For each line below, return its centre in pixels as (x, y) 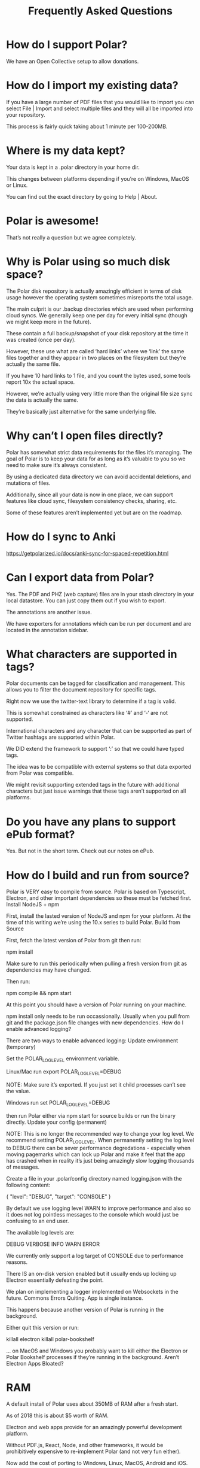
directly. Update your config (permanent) (57, 1122)
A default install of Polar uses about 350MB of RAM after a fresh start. (92, 1404)
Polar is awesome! (53, 221)
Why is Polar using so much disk (88, 261)
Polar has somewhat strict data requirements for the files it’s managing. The (99, 452)
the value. (19, 1091)
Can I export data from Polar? (80, 577)
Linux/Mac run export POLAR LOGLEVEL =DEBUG (64, 1072)
